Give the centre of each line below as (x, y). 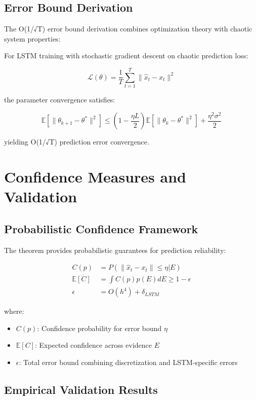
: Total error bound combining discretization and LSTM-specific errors (128, 362)
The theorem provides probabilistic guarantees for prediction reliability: (115, 250)
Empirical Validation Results (81, 390)
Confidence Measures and (95, 177)
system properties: (32, 38)
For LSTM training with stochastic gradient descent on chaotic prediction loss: (126, 56)
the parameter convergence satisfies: (60, 100)
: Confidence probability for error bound (99, 328)
